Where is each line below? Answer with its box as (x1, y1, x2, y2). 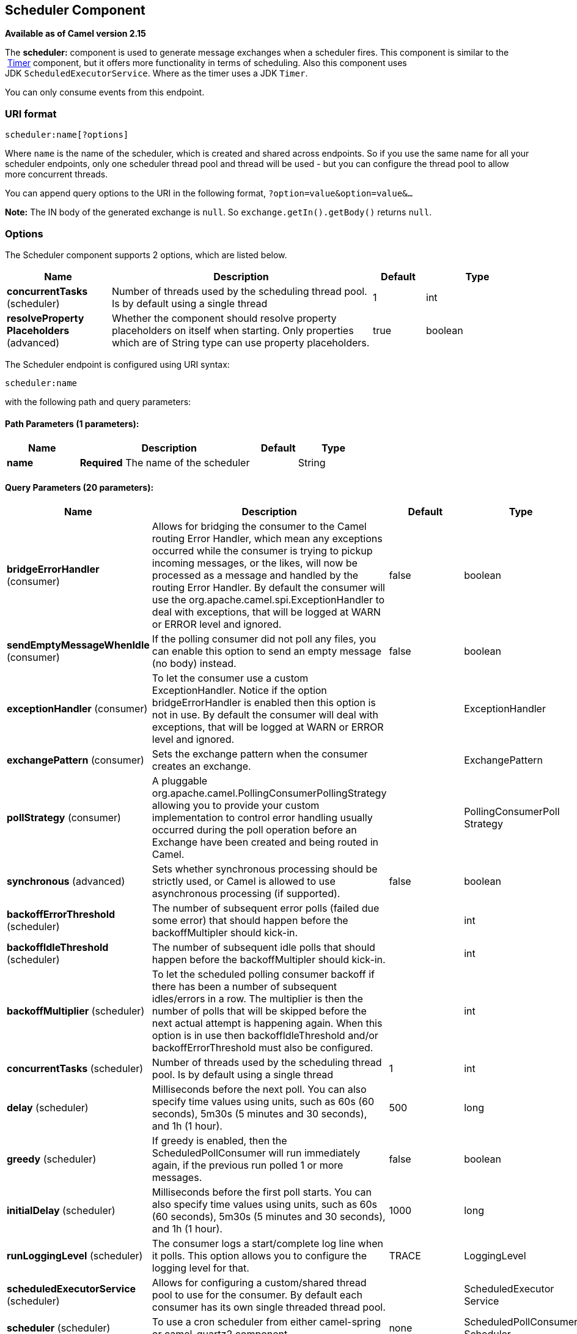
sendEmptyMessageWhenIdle (7, 639, 150, 652)
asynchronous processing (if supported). (152, 887, 340, 900)
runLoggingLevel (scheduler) (7, 1250, 143, 1262)
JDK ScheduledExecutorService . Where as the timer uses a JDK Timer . (5, 68, 308, 79)
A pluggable (152, 775, 208, 788)
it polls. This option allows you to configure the (152, 1250, 367, 1262)
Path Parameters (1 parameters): (5, 418, 139, 429)
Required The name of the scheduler (79, 456, 250, 469)
